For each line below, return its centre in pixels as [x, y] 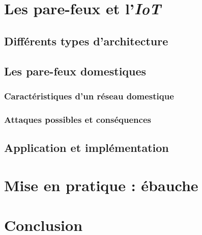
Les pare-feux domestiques [75, 71]
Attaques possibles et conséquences [78, 119]
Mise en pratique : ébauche [101, 185]
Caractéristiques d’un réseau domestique [89, 96]
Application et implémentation [86, 148]
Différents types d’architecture [86, 41]
